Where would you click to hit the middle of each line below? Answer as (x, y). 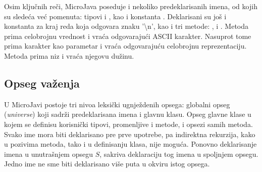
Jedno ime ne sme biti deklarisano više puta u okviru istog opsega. (107, 164)
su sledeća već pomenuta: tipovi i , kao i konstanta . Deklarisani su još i (115, 16)
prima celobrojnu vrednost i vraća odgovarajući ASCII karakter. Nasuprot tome (128, 36)
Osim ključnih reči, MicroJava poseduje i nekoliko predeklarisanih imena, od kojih (131, 6)
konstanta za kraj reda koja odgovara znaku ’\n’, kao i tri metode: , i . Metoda (126, 26)
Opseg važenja (42, 83)
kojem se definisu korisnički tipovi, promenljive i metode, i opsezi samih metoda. (128, 124)
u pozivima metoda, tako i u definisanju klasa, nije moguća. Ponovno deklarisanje (130, 144)
